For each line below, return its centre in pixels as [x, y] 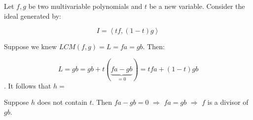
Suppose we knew [31, 46]
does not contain [62, 102]
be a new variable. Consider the [197, 6]
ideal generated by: [33, 15]
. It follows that [28, 85]
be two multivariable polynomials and [85, 6]
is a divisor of [228, 102]
